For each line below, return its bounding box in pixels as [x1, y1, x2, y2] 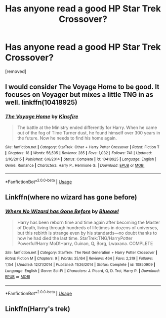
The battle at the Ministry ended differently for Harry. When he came [17, 125, 157, 130]
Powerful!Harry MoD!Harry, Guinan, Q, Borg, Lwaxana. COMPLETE [17, 240, 153, 246]
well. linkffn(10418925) [5, 98, 78, 107]
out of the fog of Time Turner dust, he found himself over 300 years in [17, 129, 161, 135]
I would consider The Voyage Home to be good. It [5, 83, 160, 91]
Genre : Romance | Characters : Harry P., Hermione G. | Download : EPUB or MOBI [5, 163, 145, 168]
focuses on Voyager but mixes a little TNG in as [5, 90, 154, 99]
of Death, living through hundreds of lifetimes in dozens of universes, [17, 224, 159, 231]
